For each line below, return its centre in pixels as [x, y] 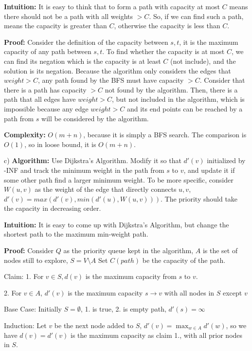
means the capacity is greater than [55, 26]
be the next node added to [94, 325]
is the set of [220, 250]
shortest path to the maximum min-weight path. [76, 234]
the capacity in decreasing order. [53, 208]
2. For [13, 292]
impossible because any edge [46, 108]
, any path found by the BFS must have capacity [111, 80]
